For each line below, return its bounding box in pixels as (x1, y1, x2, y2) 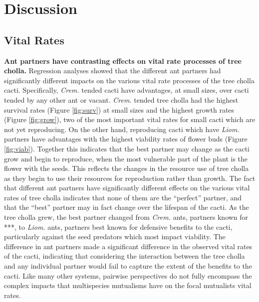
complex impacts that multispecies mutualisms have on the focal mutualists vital (4, 280, 252, 291)
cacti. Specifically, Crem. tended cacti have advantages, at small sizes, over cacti (4, 85, 249, 95)
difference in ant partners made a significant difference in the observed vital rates (4, 241, 253, 251)
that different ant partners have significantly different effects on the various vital (4, 182, 250, 193)
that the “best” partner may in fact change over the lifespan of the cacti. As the (4, 202, 249, 212)
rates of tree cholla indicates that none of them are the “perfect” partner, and (4, 192, 242, 202)
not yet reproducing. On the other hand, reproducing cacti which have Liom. (4, 124, 240, 134)
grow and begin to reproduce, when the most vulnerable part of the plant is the (4, 153, 248, 163)
